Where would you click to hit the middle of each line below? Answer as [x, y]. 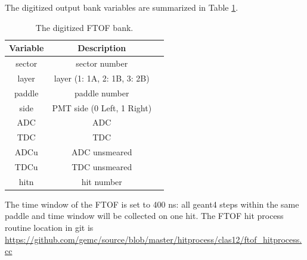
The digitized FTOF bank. [84, 27]
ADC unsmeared [102, 152]
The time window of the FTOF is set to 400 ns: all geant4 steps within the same [152, 204]
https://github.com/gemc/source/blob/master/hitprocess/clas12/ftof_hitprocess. [153, 239]
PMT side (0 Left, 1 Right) [102, 107]
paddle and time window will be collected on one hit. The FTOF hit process [144, 216]
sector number [102, 63]
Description [102, 48]
